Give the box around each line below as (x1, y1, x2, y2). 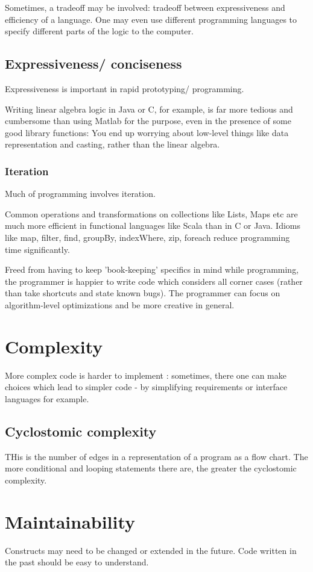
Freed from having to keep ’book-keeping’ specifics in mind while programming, (5, 263, 299, 276)
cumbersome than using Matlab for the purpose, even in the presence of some (5, 114, 291, 127)
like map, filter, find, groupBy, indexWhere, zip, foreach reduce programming (5, 231, 290, 243)
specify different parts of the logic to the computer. (5, 25, 194, 37)
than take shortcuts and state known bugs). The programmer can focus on (5, 287, 280, 299)
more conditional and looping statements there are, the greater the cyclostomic (5, 462, 297, 474)
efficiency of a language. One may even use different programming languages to (5, 13, 297, 25)
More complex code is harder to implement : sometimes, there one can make (5, 368, 286, 381)
